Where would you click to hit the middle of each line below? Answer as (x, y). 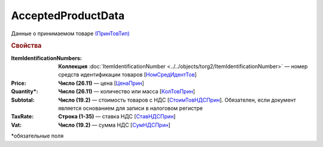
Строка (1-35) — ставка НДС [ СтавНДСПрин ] (117, 117)
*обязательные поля (37, 136)
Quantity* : (25, 91)
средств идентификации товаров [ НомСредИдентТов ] (127, 75)
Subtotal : (23, 100)
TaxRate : (22, 117)
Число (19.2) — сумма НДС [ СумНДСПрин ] (114, 125)
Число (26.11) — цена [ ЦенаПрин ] (101, 83)
